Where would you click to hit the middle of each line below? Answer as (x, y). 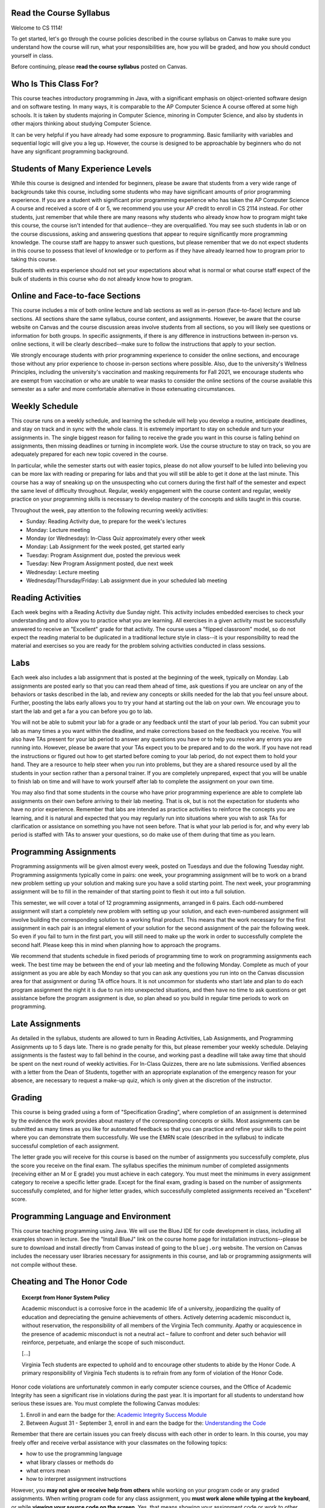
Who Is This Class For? (55, 84)
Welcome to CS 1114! (37, 28)
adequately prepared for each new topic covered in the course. (89, 454)
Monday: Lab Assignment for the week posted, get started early (105, 546)
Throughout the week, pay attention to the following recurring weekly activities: (110, 510)
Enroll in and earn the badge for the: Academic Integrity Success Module (116, 1415)
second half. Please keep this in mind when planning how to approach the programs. (116, 945)
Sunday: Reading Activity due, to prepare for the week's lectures (106, 521)
